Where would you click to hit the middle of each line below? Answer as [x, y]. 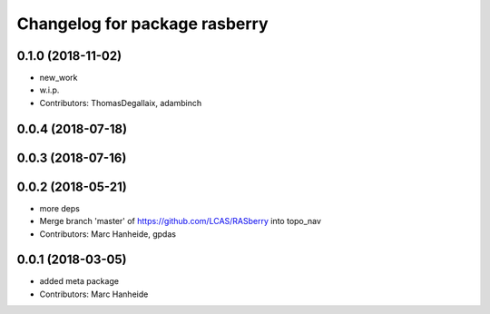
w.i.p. [49, 90]
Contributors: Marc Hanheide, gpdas [108, 234]
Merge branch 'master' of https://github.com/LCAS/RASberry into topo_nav [181, 221]
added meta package [79, 281]
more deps [60, 208]
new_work [59, 78]
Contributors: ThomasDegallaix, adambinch [121, 103]
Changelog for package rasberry [142, 24]
